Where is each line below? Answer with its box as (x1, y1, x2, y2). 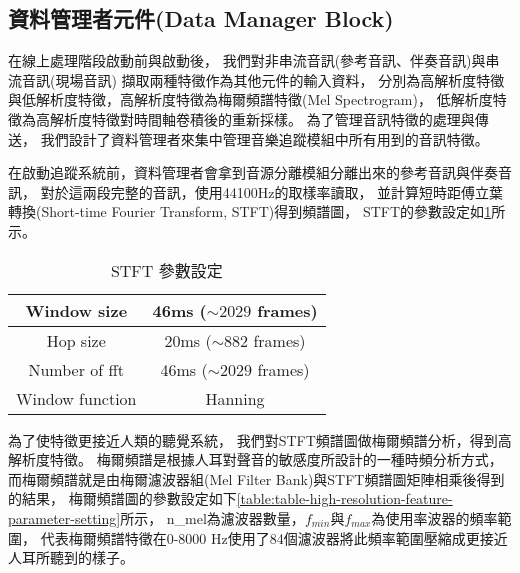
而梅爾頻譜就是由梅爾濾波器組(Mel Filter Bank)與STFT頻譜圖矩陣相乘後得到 (8, 468, 505, 489)
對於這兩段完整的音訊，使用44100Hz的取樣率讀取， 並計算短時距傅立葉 (40, 181, 504, 202)
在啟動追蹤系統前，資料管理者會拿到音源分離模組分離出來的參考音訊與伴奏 (8, 162, 498, 183)
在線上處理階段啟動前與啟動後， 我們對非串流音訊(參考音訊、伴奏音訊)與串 (8, 50, 500, 71)
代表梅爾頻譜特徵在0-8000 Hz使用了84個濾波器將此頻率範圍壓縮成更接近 (40, 527, 508, 548)
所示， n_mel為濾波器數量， (120, 507, 305, 528)
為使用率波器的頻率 (371, 507, 498, 528)
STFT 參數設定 (110, 258, 223, 282)
